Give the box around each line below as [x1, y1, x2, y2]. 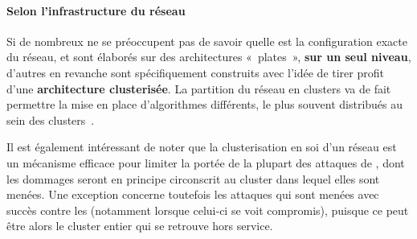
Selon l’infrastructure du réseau [6, 2, 186, 19]
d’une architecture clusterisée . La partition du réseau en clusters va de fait [6, 80, 391, 97]
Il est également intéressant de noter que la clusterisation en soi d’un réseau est [6, 138, 397, 155]
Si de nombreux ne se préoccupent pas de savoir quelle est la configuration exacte [6, 32, 407, 49]
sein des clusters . [6, 111, 95, 128]
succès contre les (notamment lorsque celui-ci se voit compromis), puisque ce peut [6, 201, 409, 218]
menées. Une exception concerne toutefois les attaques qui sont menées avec [6, 186, 379, 203]
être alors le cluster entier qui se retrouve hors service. [6, 217, 273, 234]
